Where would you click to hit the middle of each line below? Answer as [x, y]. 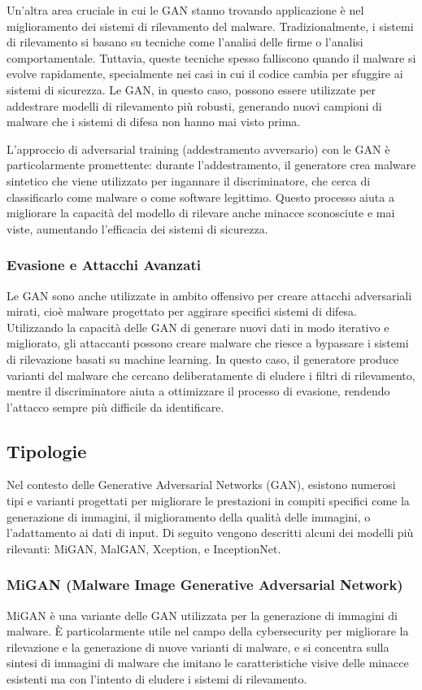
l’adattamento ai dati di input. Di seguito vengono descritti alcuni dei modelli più [210, 533]
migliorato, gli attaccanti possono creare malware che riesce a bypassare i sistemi [208, 343]
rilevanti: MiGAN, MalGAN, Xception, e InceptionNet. [144, 548]
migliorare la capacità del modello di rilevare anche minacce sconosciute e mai [201, 213]
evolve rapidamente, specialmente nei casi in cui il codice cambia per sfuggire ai [205, 74]
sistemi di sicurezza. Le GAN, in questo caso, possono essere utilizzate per [191, 89]
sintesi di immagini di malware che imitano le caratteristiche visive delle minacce [208, 663]
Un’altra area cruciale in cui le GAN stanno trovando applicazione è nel [185, 10]
